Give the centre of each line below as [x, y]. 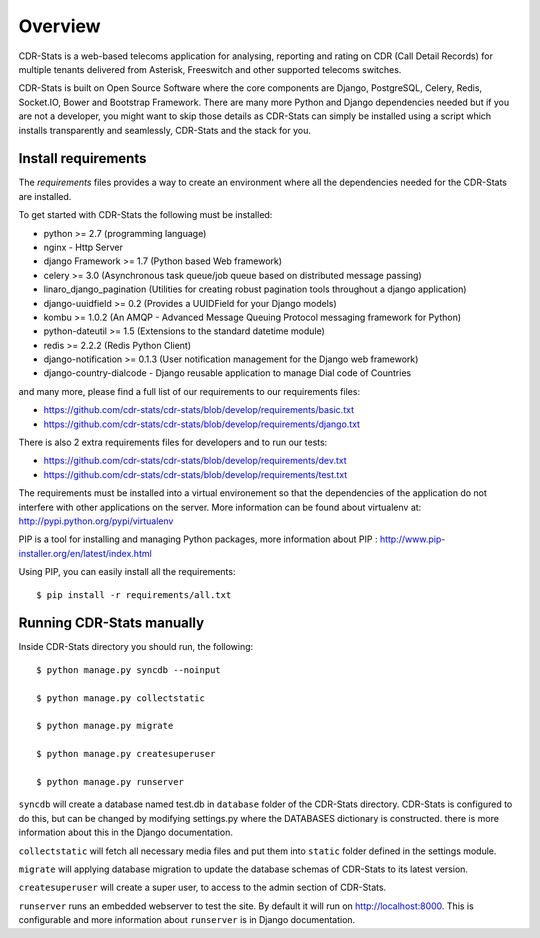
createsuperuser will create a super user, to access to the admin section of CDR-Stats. [202, 887]
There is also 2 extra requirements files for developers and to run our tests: [173, 442]
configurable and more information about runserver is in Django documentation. [187, 920]
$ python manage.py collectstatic [120, 698]
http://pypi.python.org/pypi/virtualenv [96, 521]
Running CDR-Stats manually [111, 623]
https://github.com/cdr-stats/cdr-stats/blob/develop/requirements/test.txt [195, 474]
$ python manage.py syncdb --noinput [129, 669]
